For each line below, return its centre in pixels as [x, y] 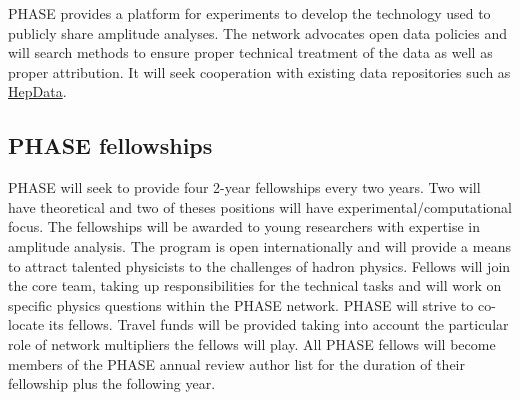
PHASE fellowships [110, 145]
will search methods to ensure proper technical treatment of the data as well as [250, 52]
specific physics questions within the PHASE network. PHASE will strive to [241, 304]
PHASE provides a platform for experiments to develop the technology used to [249, 13]
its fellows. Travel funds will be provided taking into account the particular [278, 324]
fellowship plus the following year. [112, 383]
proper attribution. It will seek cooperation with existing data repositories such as [259, 71]
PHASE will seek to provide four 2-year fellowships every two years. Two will [244, 187]
